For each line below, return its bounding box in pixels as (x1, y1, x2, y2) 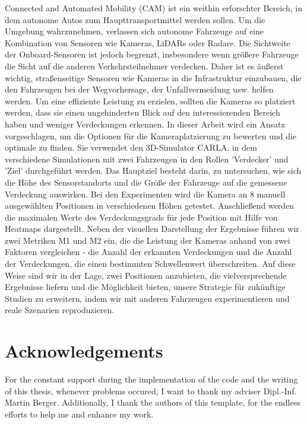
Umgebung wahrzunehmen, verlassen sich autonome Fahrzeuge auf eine (5, 25, 264, 37)
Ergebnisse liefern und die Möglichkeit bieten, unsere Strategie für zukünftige (5, 280, 286, 293)
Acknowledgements (5, 339, 163, 363)
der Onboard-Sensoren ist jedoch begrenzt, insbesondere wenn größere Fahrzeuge (5, 48, 299, 60)
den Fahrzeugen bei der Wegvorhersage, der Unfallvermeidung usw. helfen (5, 83, 274, 95)
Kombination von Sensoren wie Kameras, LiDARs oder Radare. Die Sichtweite (5, 36, 290, 49)
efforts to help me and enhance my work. (5, 407, 154, 420)
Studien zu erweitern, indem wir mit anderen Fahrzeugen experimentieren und (5, 292, 290, 304)
